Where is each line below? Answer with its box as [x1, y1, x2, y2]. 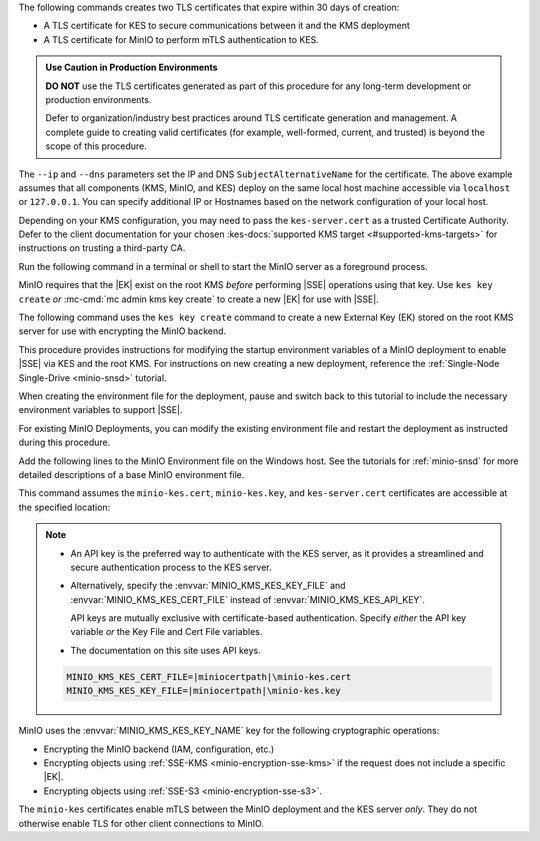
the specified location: [18, 501, 111, 513]
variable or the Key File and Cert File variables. [70, 626, 263, 638]
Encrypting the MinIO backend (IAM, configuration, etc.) [43, 743, 275, 755]
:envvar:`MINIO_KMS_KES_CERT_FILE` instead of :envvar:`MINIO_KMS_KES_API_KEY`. [70, 593, 425, 605]
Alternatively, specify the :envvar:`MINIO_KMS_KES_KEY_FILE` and [70, 580, 346, 592]
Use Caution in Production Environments [45, 61, 219, 74]
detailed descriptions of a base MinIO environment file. [18, 468, 245, 480]
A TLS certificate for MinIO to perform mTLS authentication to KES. [43, 33, 319, 45]
